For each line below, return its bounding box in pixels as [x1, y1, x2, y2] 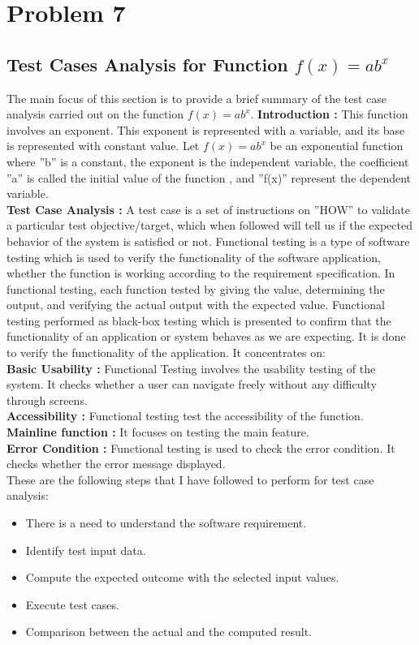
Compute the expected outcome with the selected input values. [25, 569, 339, 586]
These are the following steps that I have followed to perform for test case [6, 471, 374, 488]
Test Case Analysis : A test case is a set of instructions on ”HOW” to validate [6, 200, 411, 217]
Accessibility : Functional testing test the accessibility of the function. [6, 407, 364, 424]
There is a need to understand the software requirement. [25, 514, 307, 531]
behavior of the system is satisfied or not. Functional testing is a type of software [6, 232, 410, 249]
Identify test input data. [25, 541, 146, 558]
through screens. [6, 391, 88, 408]
